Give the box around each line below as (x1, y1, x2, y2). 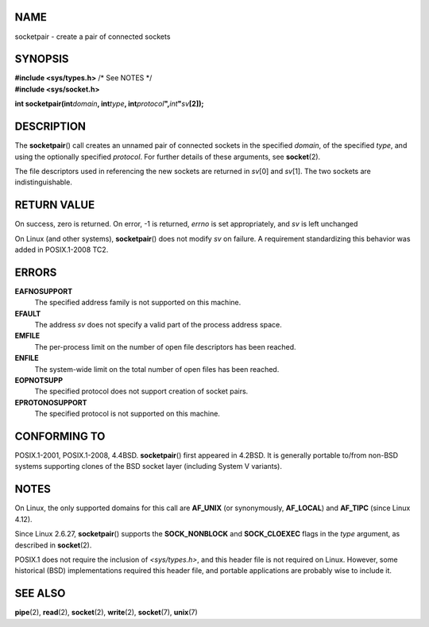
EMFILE (14, 331, 41, 341)
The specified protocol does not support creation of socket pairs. (34, 386, 249, 397)
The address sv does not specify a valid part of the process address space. (34, 320, 282, 330)
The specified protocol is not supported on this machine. (34, 409, 220, 419)
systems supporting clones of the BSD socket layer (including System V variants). (14, 462, 282, 471)
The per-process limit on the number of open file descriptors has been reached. (34, 342, 297, 351)
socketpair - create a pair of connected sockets (14, 32, 171, 41)
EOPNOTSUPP (14, 376, 64, 385)
